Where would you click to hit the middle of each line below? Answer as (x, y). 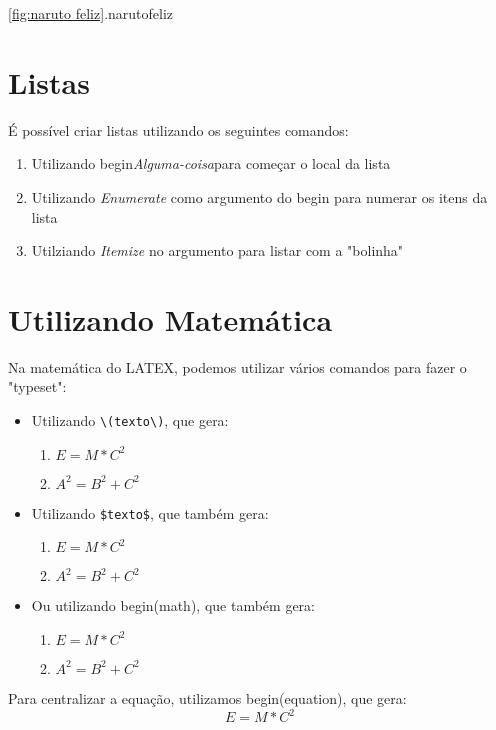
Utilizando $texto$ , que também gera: (150, 512)
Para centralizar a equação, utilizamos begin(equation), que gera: (207, 697)
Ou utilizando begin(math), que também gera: (173, 605)
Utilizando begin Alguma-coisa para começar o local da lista (211, 163)
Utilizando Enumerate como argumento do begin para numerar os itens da (259, 196)
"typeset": (37, 386)
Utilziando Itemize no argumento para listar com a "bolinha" (217, 250)
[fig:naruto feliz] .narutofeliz (91, 13)
